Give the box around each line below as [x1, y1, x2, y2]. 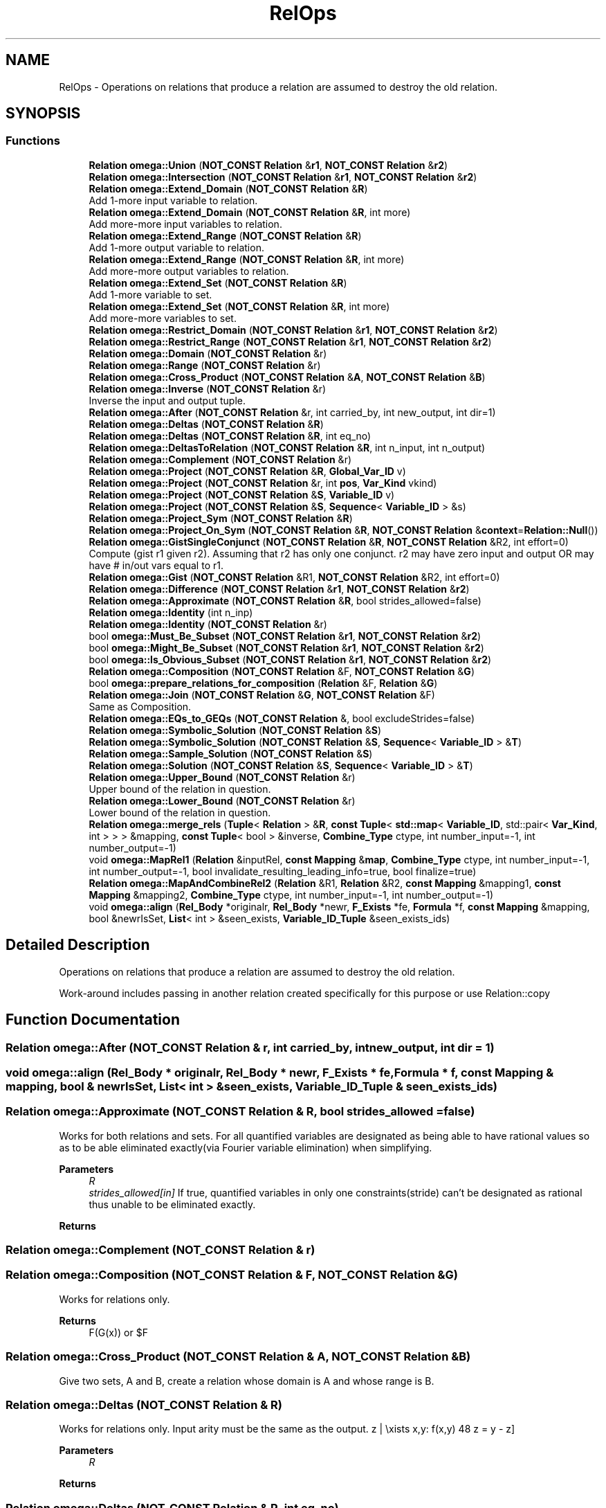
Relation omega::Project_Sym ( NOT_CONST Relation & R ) [89, 512, 353, 524]
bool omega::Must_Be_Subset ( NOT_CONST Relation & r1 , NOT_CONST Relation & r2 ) [89, 629, 481, 642]
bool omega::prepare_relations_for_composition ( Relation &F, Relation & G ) [89, 676, 438, 689]
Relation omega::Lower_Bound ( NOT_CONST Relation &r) [89, 794, 356, 807]
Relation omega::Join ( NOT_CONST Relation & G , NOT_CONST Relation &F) [89, 688, 435, 701]
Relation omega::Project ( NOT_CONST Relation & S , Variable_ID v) [89, 488, 395, 501]
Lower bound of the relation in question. [89, 806, 271, 818]
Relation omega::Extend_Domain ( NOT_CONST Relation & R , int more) [89, 206, 411, 218]
